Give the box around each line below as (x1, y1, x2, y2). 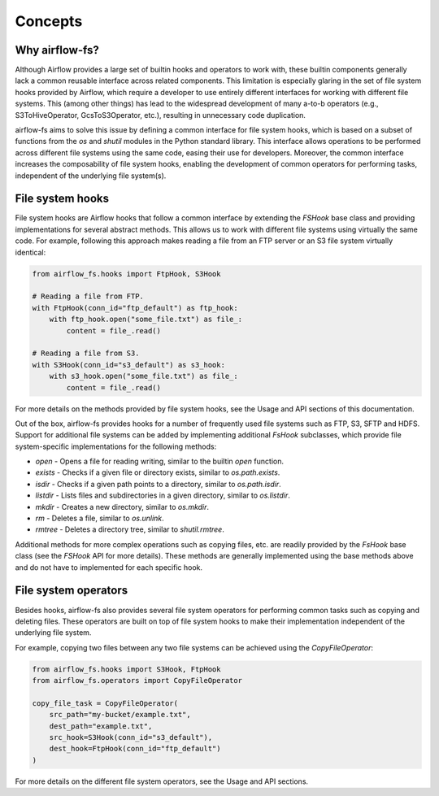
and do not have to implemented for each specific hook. (15, 562, 203, 572)
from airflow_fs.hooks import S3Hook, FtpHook (32, 664, 221, 674)
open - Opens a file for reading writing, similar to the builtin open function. (35, 456, 285, 467)
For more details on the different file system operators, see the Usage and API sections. (15, 776, 309, 786)
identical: (15, 247, 46, 257)
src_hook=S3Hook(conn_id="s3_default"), (49, 733, 213, 742)
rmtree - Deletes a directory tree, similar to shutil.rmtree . (35, 524, 225, 534)
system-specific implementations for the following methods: (15, 441, 217, 451)
